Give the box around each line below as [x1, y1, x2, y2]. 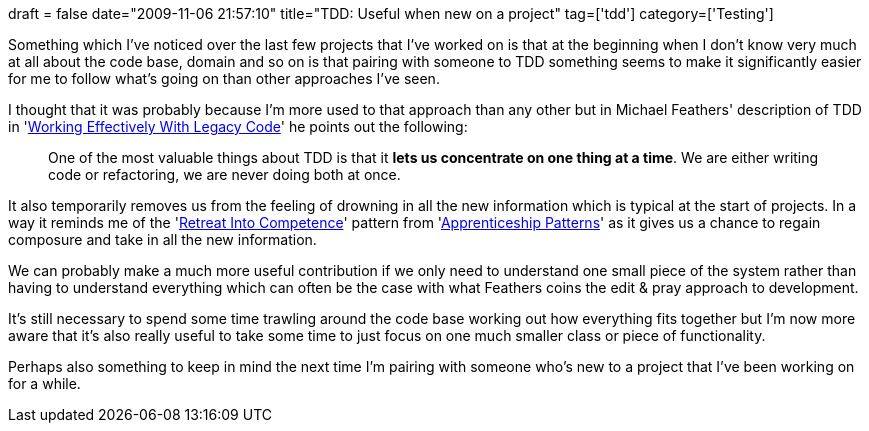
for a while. [8, 375, 81, 392]
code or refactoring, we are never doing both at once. [48, 166, 401, 183]
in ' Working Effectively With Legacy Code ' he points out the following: [8, 118, 468, 135]
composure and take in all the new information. [8, 231, 317, 248]
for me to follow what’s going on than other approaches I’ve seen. [8, 70, 440, 87]
